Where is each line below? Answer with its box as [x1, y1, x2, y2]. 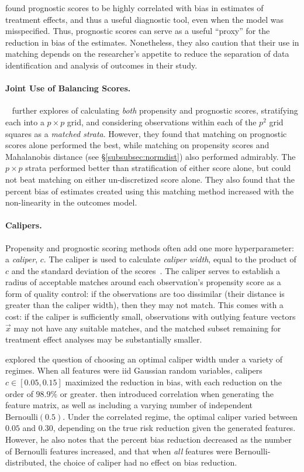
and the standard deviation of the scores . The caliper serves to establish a [11, 264, 280, 276]
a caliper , [5, 253, 38, 265]
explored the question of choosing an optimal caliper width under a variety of [5, 353, 283, 365]
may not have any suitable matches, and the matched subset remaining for [13, 321, 281, 334]
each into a [5, 115, 44, 128]
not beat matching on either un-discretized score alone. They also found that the [5, 173, 295, 185]
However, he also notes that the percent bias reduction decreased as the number [5, 433, 292, 445]
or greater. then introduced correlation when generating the [60, 387, 274, 399]
